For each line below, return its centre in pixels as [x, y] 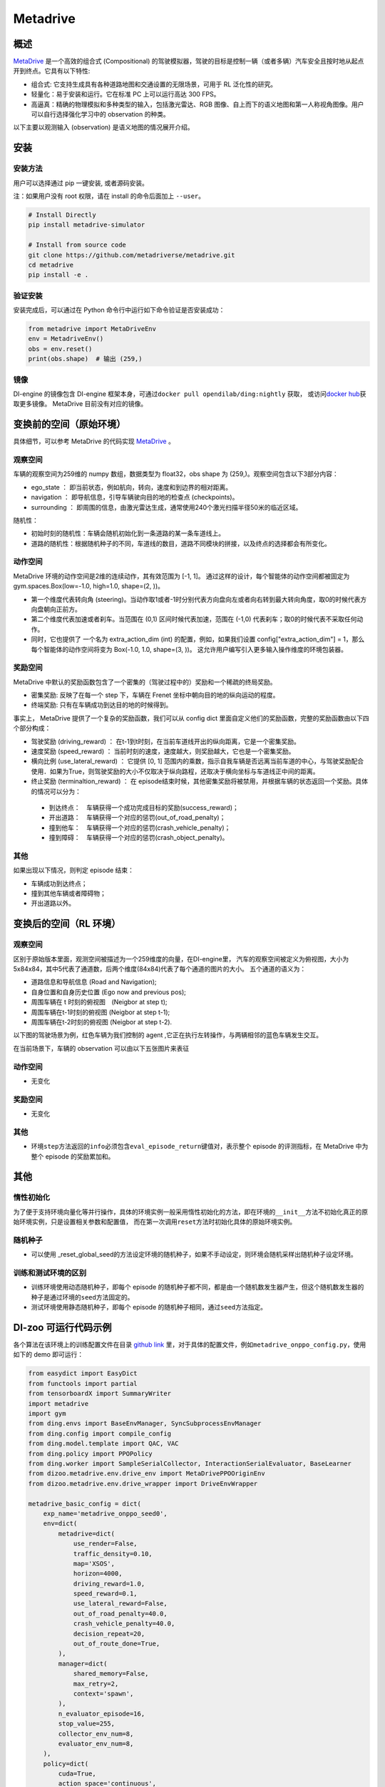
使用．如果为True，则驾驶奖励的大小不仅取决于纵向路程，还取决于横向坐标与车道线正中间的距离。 [175, 771]
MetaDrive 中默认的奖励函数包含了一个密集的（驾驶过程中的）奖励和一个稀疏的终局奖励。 [145, 682]
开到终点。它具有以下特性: [52, 71]
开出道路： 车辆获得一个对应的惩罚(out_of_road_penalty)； [137, 818]
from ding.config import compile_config [99, 1434]
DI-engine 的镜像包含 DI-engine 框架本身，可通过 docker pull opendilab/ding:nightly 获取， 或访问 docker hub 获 [190, 394]
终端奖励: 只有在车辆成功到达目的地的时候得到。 [102, 705]
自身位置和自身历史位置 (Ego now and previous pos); [109, 992]
